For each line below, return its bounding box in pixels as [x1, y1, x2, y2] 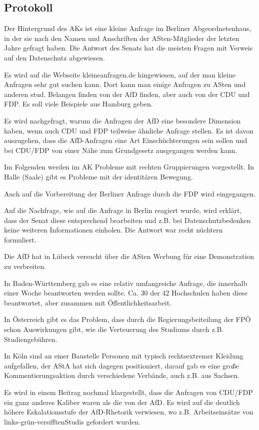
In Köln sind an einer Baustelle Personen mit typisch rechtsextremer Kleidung [4, 350, 243, 361]
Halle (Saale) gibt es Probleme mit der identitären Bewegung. [4, 171, 193, 181]
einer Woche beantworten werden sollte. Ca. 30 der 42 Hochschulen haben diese [4, 287, 247, 298]
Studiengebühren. [4, 333, 57, 344]
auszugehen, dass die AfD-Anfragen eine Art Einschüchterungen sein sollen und [4, 135, 247, 145]
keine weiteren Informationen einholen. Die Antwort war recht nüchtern [4, 224, 223, 235]
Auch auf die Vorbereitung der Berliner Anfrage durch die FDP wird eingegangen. [4, 188, 256, 198]
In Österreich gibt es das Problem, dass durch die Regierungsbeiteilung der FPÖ [4, 314, 251, 324]
